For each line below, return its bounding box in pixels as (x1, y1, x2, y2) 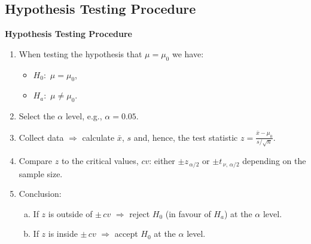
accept (114, 227, 138, 240)
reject (129, 207, 150, 220)
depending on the (242, 155, 306, 167)
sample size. (19, 167, 63, 180)
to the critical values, (61, 155, 139, 167)
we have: (172, 47, 204, 60)
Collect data (19, 131, 64, 143)
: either (149, 155, 175, 167)
